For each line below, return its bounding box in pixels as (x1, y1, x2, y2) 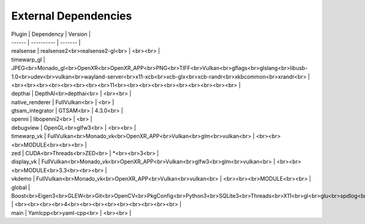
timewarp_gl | (11, 55, 46, 63)
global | (11, 183, 30, 191)
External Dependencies (11, 9, 132, 23)
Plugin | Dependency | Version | (11, 30, 91, 38)
